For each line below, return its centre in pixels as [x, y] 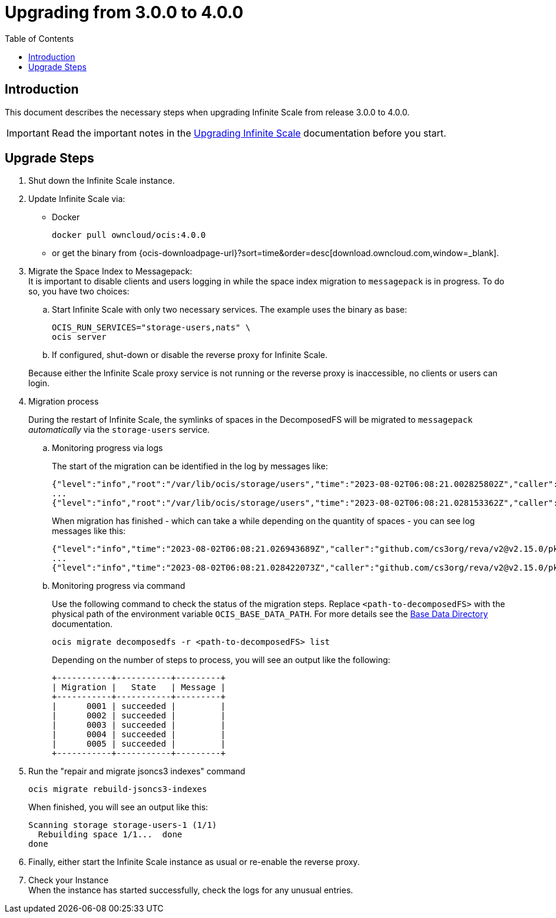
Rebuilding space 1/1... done [110, 835]
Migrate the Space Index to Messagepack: [110, 271]
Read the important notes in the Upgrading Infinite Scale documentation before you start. [249, 133]
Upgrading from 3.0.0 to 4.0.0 [124, 12]
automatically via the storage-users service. [119, 430]
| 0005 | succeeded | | [139, 744]
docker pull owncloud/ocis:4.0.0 [129, 235]
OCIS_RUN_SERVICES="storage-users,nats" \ [151, 328]
